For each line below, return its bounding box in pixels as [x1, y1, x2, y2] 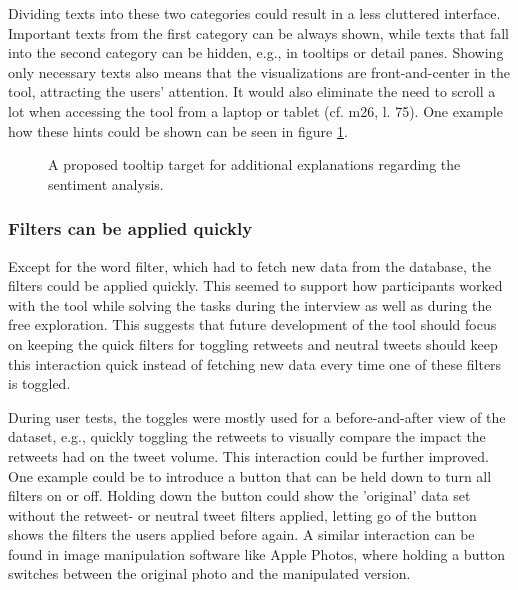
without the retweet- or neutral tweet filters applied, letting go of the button [8, 504, 477, 525]
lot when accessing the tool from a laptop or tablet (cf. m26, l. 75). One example [8, 100, 503, 121]
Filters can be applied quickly [8, 216, 253, 241]
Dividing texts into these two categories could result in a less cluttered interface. [8, 3, 501, 23]
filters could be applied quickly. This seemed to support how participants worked [8, 275, 503, 296]
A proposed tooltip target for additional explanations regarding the [48, 154, 461, 175]
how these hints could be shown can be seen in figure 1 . [8, 120, 348, 141]
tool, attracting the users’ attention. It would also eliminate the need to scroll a [8, 81, 496, 102]
